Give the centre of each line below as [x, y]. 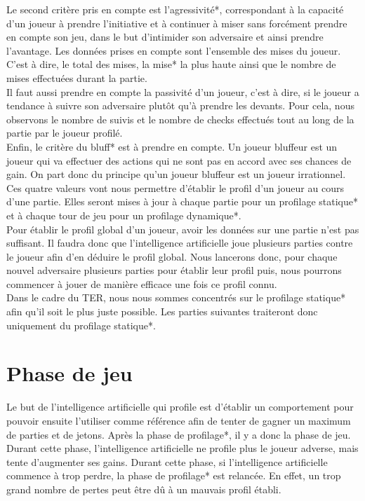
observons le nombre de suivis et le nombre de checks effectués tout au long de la [180, 119]
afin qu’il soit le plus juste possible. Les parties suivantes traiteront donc [162, 311]
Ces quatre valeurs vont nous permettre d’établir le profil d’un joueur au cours [175, 187]
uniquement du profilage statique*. [81, 325]
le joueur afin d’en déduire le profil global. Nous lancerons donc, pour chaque [172, 256]
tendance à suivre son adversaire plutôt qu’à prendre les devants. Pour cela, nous [180, 105]
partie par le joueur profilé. [65, 133]
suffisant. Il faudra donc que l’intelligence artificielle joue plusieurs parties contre [180, 243]
